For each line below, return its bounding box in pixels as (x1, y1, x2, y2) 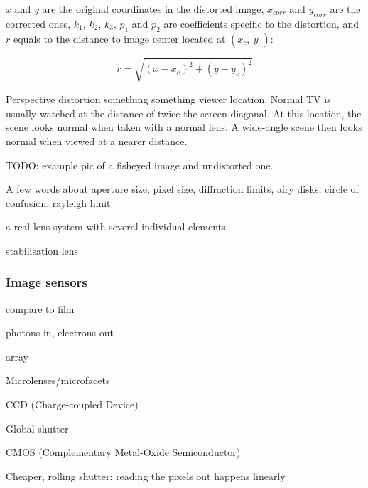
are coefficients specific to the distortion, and (163, 16, 359, 31)
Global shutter (6, 420, 69, 435)
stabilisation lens (6, 243, 79, 258)
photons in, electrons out (6, 325, 114, 340)
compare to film (6, 301, 75, 316)
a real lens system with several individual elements (6, 219, 226, 234)
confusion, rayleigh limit (6, 195, 111, 210)
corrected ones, (6, 16, 71, 31)
